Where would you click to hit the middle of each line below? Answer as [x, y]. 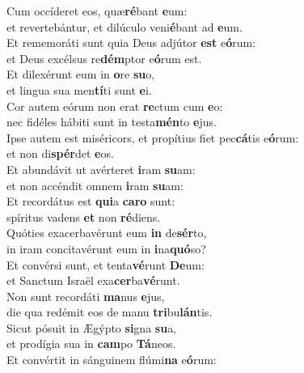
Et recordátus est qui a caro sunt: [91, 201]
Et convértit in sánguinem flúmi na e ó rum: [112, 360]
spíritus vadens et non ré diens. [84, 216]
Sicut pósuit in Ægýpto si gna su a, [92, 327]
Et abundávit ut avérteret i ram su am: [101, 169]
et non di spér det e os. [60, 153]
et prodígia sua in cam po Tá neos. [91, 343]
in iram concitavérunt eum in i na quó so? [106, 248]
